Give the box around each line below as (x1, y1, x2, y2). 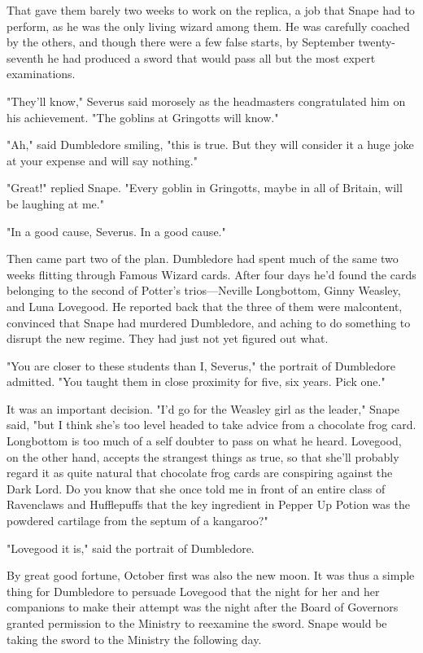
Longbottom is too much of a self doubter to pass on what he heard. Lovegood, (7, 432, 402, 449)
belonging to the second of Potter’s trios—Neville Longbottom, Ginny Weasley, (7, 282, 401, 299)
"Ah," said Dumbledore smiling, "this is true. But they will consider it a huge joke (7, 136, 414, 153)
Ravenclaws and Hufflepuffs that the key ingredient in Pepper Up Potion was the (7, 496, 410, 513)
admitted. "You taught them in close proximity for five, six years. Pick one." (7, 373, 386, 390)
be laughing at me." (7, 195, 104, 212)
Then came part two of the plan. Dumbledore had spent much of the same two (7, 250, 399, 267)
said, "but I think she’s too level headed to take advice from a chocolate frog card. (7, 416, 416, 433)
